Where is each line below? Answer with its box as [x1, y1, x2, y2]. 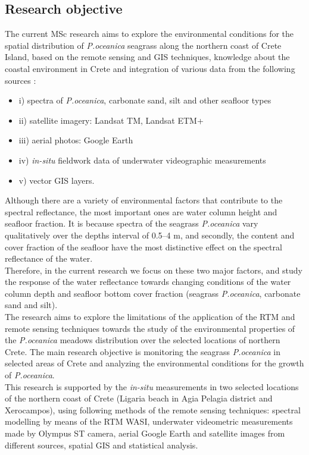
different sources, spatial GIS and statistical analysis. [5, 438, 198, 451]
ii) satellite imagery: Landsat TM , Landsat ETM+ [18, 114, 204, 126]
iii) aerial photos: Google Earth [18, 134, 133, 146]
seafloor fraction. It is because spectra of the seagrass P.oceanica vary [5, 217, 258, 230]
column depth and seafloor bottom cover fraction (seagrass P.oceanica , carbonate [5, 287, 301, 299]
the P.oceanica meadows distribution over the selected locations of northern [5, 334, 280, 346]
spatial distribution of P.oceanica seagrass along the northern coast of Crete [5, 39, 282, 51]
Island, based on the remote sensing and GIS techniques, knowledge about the [5, 51, 290, 63]
